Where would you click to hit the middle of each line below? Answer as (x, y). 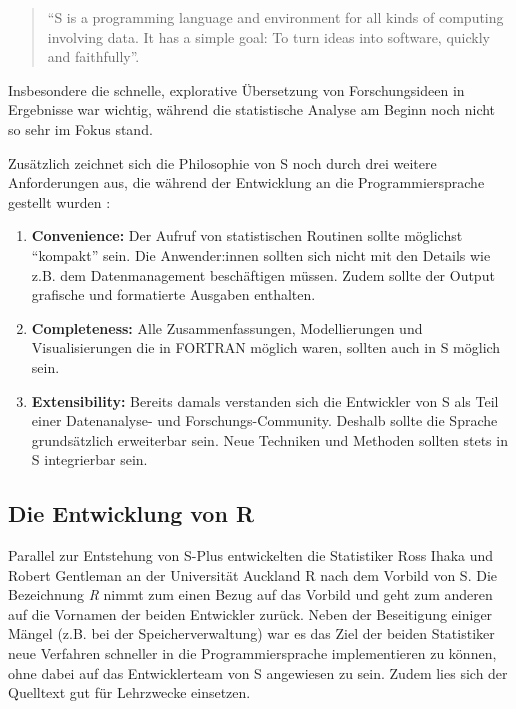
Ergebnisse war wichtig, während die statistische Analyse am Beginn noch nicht (252, 109)
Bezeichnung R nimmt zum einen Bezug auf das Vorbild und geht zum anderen (250, 594)
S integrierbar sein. (89, 459)
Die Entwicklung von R (131, 513)
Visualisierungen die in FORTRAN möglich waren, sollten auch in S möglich (266, 347)
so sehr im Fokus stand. (80, 128)
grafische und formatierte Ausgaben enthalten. (173, 294)
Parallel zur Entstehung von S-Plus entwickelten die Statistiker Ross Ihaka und (251, 555)
